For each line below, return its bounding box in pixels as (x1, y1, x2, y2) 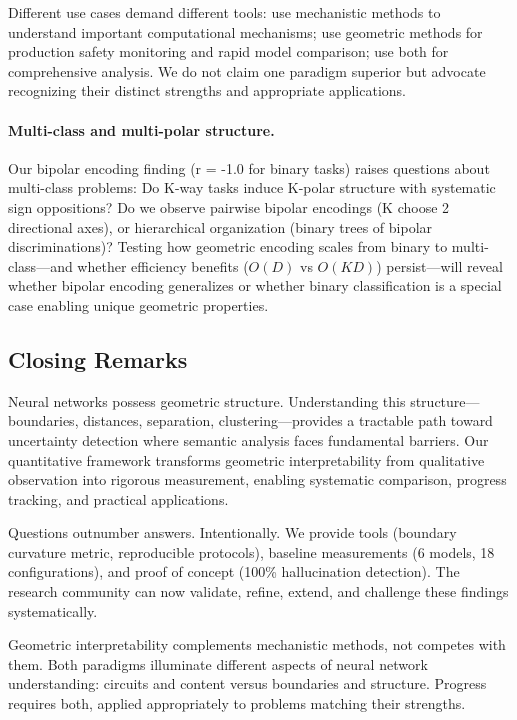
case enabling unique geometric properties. (8, 294, 269, 315)
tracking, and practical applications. (8, 488, 229, 509)
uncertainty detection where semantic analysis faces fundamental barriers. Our (8, 429, 489, 450)
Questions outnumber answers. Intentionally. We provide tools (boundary (8, 522, 457, 543)
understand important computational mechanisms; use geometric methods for (8, 21, 483, 42)
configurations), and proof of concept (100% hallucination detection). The (8, 561, 460, 582)
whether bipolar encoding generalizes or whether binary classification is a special (8, 275, 502, 296)
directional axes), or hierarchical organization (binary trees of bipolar (8, 216, 433, 237)
